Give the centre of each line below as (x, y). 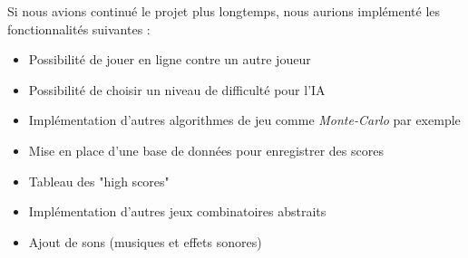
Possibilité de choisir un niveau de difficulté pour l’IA (177, 89)
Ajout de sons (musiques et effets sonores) (145, 241)
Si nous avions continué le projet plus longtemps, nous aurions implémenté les (224, 11)
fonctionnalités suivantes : (79, 29)
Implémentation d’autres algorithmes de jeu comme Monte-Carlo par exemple (244, 120)
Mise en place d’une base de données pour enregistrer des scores (206, 150)
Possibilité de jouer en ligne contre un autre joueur (170, 59)
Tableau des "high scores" (99, 181)
